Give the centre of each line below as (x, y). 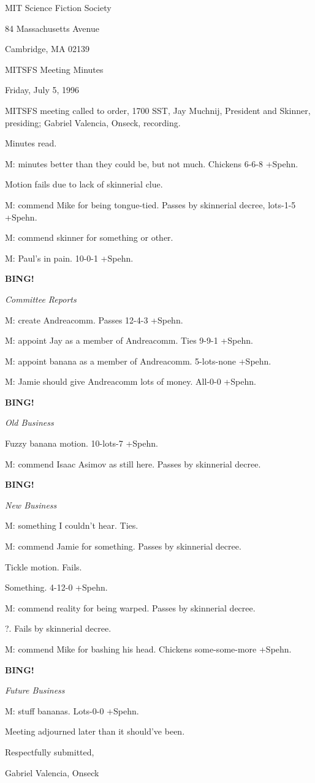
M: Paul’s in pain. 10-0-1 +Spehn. (69, 258)
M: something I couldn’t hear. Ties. (72, 525)
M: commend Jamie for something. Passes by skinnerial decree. (123, 546)
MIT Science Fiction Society (58, 7)
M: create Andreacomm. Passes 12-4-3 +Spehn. (94, 320)
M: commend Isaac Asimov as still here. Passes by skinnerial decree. (133, 463)
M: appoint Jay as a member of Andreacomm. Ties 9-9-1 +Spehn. (129, 340)
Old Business (29, 422)
